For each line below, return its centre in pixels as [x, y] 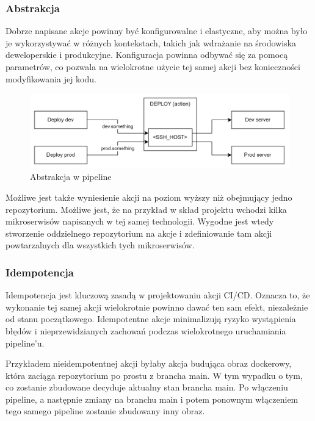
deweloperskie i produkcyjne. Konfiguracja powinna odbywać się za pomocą [147, 55]
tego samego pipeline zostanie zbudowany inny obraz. [105, 411]
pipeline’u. [25, 343]
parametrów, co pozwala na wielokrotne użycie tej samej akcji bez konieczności [153, 67]
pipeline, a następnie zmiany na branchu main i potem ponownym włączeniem [152, 399]
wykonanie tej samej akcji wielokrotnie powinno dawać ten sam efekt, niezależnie [157, 307]
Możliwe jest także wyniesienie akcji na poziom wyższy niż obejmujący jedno [149, 197]
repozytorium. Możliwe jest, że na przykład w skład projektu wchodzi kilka [146, 209]
